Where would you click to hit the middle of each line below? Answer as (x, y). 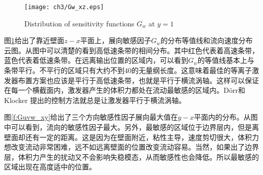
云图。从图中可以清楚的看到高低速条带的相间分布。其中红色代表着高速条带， (131, 50)
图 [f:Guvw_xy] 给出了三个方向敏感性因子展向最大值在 (91, 117)
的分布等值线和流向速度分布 (207, 40)
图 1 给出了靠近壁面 (34, 40)
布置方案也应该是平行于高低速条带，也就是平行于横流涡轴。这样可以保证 (138, 80)
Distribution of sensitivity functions (79, 23)
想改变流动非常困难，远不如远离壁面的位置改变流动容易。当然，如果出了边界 (131, 147)
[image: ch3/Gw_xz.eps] (64, 7)
